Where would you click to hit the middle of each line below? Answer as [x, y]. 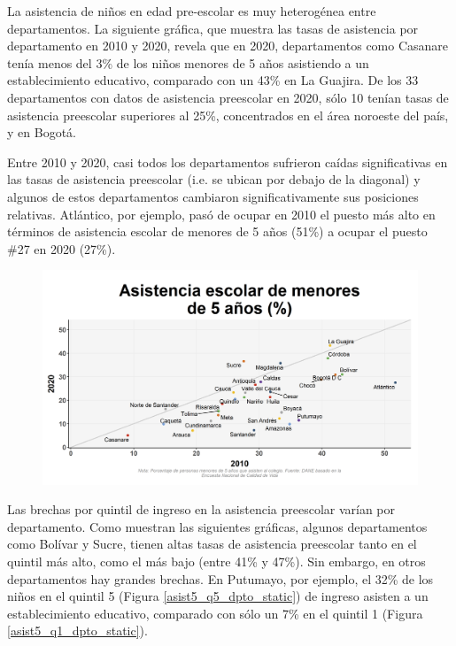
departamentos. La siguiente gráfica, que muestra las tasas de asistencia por [213, 28]
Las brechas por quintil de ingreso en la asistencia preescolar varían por [201, 509]
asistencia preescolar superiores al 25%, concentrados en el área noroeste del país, [228, 115]
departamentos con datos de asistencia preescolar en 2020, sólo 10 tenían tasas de [228, 97]
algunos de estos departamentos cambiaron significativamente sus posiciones [213, 196]
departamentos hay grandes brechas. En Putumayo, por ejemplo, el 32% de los [220, 578]
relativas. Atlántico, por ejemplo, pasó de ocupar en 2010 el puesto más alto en [221, 214]
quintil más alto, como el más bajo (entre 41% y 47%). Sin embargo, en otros [216, 561]
